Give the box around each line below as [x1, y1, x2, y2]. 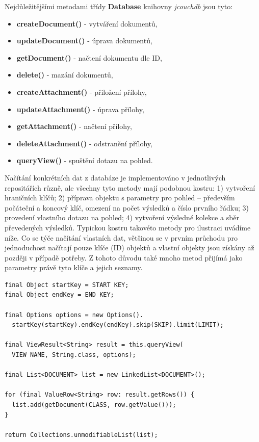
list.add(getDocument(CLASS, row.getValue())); [12, 401, 176, 408]
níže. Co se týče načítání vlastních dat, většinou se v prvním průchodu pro [5, 232, 238, 243]
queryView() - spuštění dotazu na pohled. [16, 155, 153, 166]
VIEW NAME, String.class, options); [12, 351, 136, 359]
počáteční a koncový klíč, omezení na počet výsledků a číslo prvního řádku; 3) [5, 202, 249, 213]
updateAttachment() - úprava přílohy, [16, 103, 144, 114]
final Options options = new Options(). [5, 311, 144, 319]
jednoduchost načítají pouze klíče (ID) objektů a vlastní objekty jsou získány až [5, 242, 254, 253]
